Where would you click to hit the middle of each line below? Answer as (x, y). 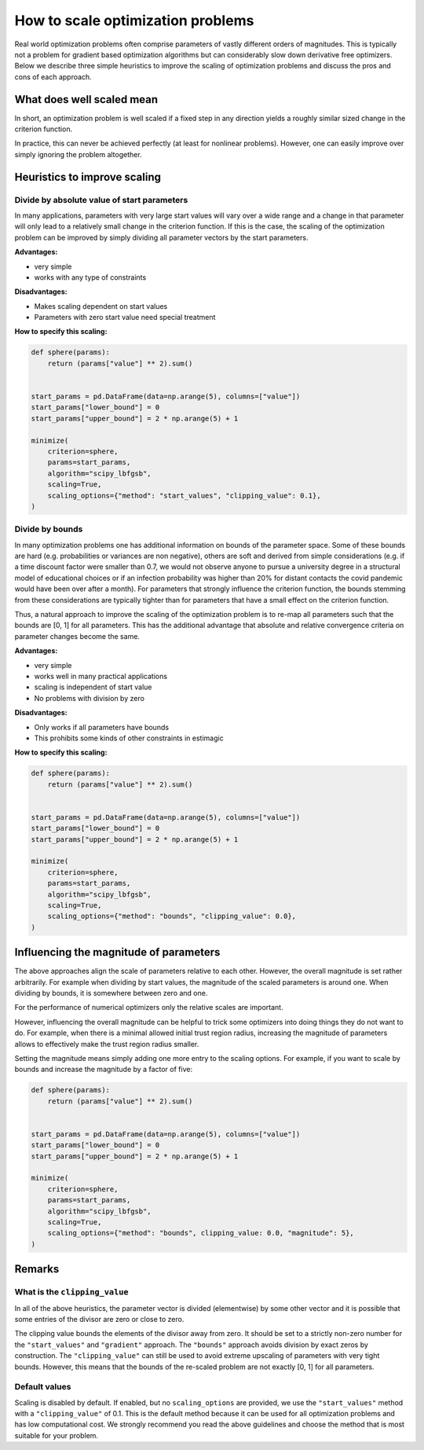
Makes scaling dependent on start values (101, 306)
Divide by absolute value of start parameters (101, 200)
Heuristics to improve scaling (88, 177)
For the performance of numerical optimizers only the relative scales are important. (149, 1008)
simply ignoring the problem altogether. (78, 154)
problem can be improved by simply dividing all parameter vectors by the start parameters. (161, 237)
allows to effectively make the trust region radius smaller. (107, 1044)
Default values (43, 1387)
